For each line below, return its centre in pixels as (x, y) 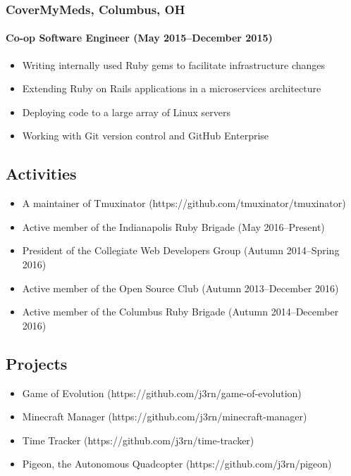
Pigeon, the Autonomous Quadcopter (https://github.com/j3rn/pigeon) (177, 464)
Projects (37, 363)
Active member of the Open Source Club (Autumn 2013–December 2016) (180, 288)
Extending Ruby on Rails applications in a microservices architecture (172, 88)
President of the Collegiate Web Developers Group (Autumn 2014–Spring (181, 250)
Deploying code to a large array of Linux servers (126, 112)
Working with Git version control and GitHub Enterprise (146, 136)
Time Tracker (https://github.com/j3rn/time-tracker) (138, 440)
